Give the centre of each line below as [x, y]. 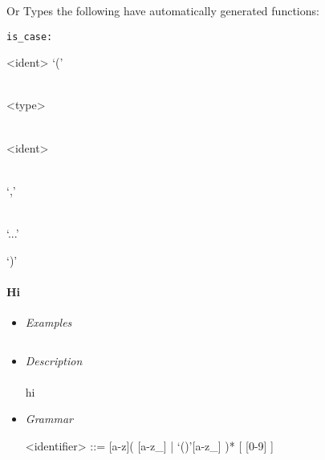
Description [54, 360]
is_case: [30, 37]
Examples [49, 322]
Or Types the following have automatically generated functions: [163, 10]
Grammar [49, 419]
